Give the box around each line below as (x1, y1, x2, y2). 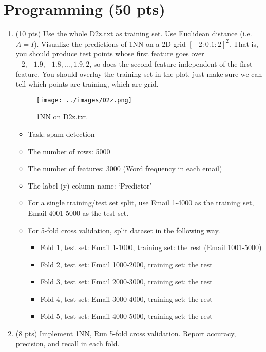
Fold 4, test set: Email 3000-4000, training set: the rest (40, 293, 213, 304)
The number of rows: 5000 (28, 146, 110, 156)
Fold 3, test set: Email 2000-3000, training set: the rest (40, 276, 213, 287)
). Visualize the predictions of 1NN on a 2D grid (34, 38, 186, 49)
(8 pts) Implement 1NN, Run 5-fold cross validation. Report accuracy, (15, 328, 236, 339)
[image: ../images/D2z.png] (36, 96, 132, 104)
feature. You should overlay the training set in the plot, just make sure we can (15, 68, 262, 79)
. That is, (229, 38, 258, 49)
